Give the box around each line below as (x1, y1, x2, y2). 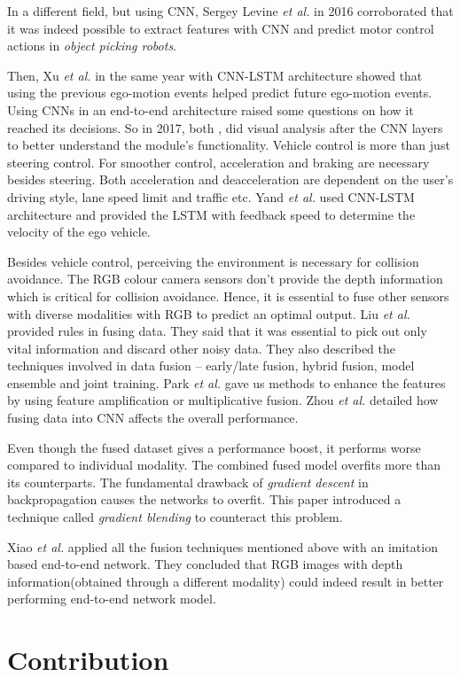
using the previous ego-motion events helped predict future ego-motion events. (7, 83, 433, 102)
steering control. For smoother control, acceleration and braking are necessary (7, 152, 430, 171)
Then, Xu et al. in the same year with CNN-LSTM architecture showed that (7, 66, 423, 84)
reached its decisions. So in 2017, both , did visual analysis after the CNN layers (7, 118, 443, 136)
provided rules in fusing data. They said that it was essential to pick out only (7, 322, 427, 340)
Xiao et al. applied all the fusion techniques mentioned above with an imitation (7, 537, 438, 556)
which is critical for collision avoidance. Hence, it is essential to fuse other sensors (7, 286, 449, 305)
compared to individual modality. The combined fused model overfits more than (7, 455, 441, 474)
